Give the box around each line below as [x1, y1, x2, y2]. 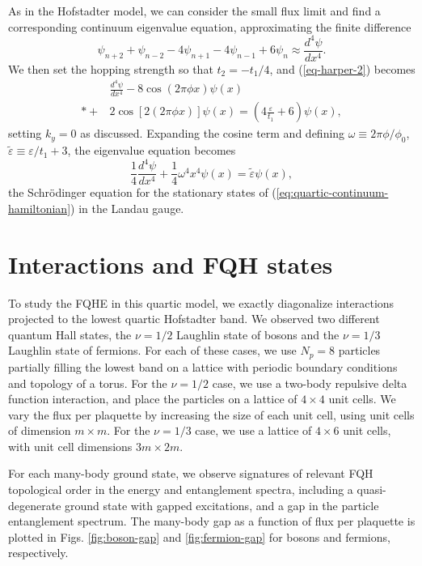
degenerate [8, 496, 61, 513]
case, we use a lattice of [195, 422, 312, 439]
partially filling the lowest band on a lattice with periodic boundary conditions [8, 358, 398, 375]
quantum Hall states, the [8, 326, 132, 343]
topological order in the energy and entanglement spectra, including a [8, 481, 353, 498]
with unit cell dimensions [8, 437, 133, 454]
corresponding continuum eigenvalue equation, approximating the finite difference [8, 18, 411, 35]
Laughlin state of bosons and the [176, 326, 340, 343]
